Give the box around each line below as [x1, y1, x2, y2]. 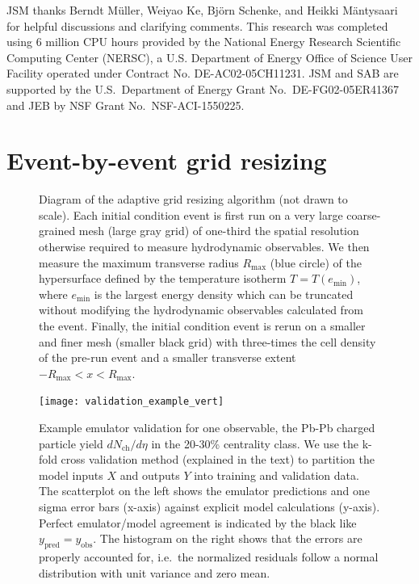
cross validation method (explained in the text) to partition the [61, 451, 375, 468]
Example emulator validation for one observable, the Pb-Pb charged [39, 419, 375, 436]
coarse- [346, 206, 381, 223]
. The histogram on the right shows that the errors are [93, 530, 362, 547]
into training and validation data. [194, 466, 359, 483]
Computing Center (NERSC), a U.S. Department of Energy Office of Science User [6, 48, 413, 65]
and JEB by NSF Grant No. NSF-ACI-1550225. [6, 96, 245, 113]
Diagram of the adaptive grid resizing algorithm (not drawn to [39, 191, 348, 208]
